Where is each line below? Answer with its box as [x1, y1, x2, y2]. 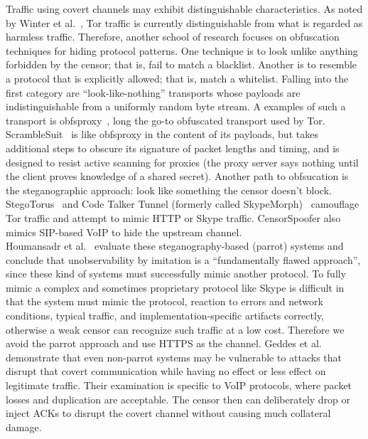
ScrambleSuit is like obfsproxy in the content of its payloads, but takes [6, 127, 318, 142]
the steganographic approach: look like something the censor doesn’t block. [6, 182, 332, 197]
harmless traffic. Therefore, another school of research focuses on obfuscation [6, 29, 340, 44]
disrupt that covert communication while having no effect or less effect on [6, 364, 326, 379]
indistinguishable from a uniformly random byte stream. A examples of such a [6, 99, 346, 114]
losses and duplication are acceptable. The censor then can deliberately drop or [6, 391, 351, 406]
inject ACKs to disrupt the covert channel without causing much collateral [6, 406, 331, 421]
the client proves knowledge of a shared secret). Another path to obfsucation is [6, 169, 349, 184]
